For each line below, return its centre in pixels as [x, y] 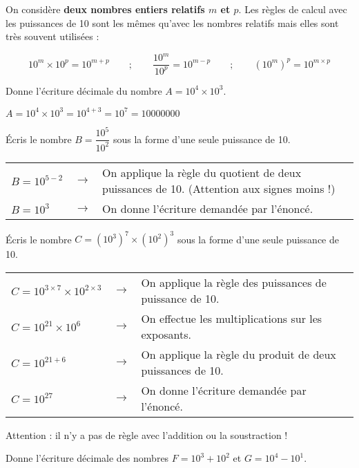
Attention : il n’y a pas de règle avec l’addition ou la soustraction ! [147, 434]
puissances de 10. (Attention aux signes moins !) [219, 188]
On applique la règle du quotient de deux [202, 172]
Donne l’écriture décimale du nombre [84, 90]
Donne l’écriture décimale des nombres [87, 458]
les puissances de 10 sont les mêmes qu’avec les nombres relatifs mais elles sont [172, 22]
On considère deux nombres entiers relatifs [105, 9]
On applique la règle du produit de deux [239, 354]
